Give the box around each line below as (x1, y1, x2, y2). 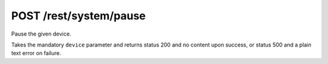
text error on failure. (11, 50, 61, 57)
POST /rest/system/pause (11, 9, 146, 22)
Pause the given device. (11, 30, 72, 37)
